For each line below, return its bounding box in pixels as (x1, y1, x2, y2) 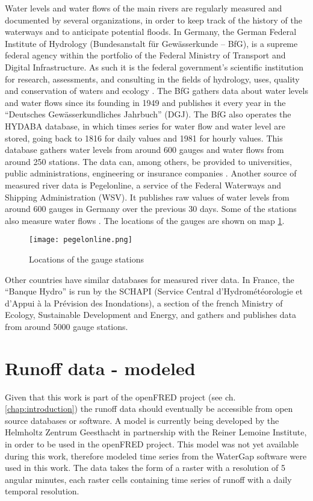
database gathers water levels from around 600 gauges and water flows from (5, 143, 284, 156)
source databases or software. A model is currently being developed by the (5, 414, 279, 426)
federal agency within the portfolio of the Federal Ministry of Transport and (5, 49, 286, 61)
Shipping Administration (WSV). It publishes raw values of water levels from (5, 190, 290, 203)
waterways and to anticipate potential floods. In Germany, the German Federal (5, 25, 297, 38)
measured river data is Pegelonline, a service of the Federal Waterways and (5, 178, 282, 191)
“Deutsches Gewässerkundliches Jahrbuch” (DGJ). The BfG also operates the (5, 108, 291, 120)
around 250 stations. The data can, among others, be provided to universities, (5, 155, 292, 167)
